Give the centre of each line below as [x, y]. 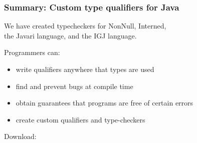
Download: [20, 136]
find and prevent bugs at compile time [74, 86]
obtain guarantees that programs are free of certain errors [105, 103]
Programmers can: [32, 52]
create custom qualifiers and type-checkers [80, 119]
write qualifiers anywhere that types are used [85, 69]
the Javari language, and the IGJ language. [70, 35]
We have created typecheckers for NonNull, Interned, [85, 26]
